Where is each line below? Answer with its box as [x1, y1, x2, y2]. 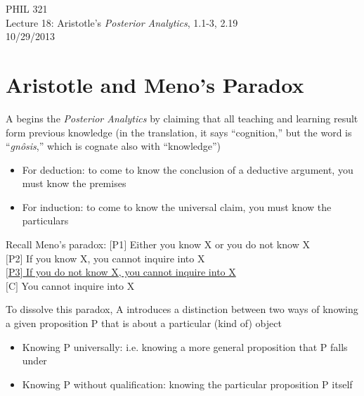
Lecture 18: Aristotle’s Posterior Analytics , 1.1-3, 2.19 [6, 15, 238, 30]
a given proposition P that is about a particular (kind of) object [6, 316, 282, 331]
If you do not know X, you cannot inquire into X [26, 264, 236, 279]
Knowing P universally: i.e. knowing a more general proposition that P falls [22, 339, 348, 354]
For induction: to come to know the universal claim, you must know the [22, 199, 332, 214]
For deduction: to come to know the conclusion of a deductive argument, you [22, 162, 353, 177]
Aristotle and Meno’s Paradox [6, 70, 304, 98]
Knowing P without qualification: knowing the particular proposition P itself [22, 376, 353, 391]
